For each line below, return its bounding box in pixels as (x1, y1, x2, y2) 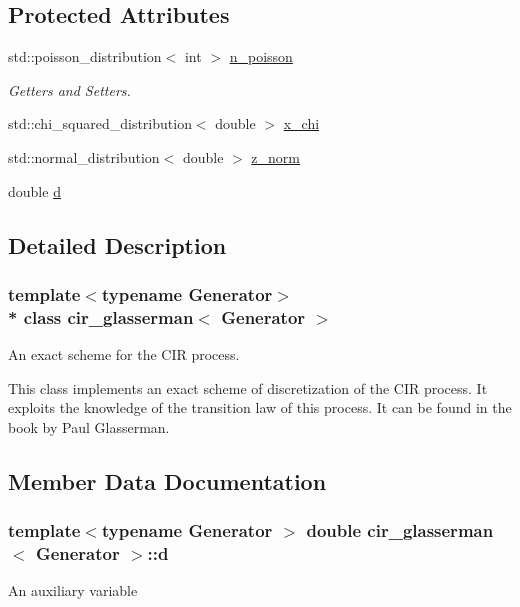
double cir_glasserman (306, 518, 494, 543)
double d (8, 180, 61, 201)
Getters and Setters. (8, 79, 131, 100)
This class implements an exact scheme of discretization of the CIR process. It (8, 377, 488, 398)
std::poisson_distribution (8, 46, 162, 67)
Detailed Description (8, 229, 227, 260)
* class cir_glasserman (8, 304, 194, 329)
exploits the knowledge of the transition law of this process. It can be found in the (8, 397, 512, 418)
